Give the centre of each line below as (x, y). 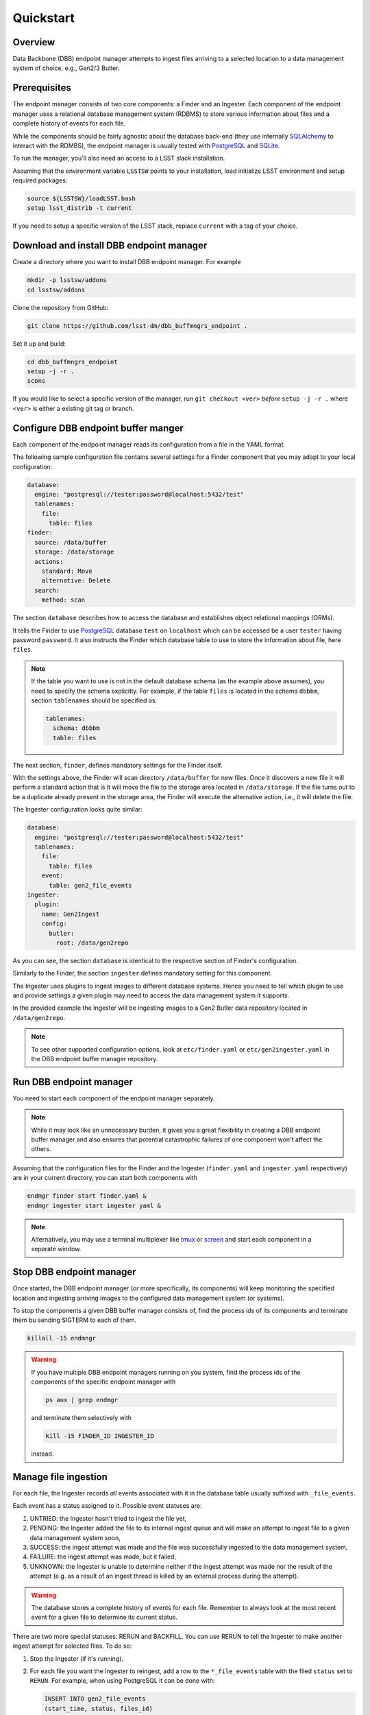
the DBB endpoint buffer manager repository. (95, 1059)
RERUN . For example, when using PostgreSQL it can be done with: (122, 1681)
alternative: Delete (76, 581)
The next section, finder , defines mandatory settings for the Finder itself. (118, 765)
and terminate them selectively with (82, 1418)
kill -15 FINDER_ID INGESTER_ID (100, 1436)
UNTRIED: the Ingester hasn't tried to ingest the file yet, (108, 1518)
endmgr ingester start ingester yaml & (94, 1205)
